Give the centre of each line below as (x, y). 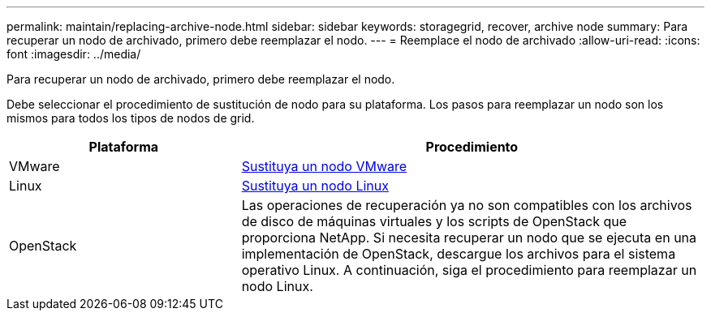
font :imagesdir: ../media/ (74, 54)
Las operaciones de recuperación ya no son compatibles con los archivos (467, 205)
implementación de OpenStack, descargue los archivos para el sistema (459, 254)
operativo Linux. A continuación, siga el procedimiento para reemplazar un (469, 270)
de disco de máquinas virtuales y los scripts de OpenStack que (434, 221)
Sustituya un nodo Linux (315, 186)
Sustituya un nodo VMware (324, 166)
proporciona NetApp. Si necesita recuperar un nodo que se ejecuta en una (469, 238)
